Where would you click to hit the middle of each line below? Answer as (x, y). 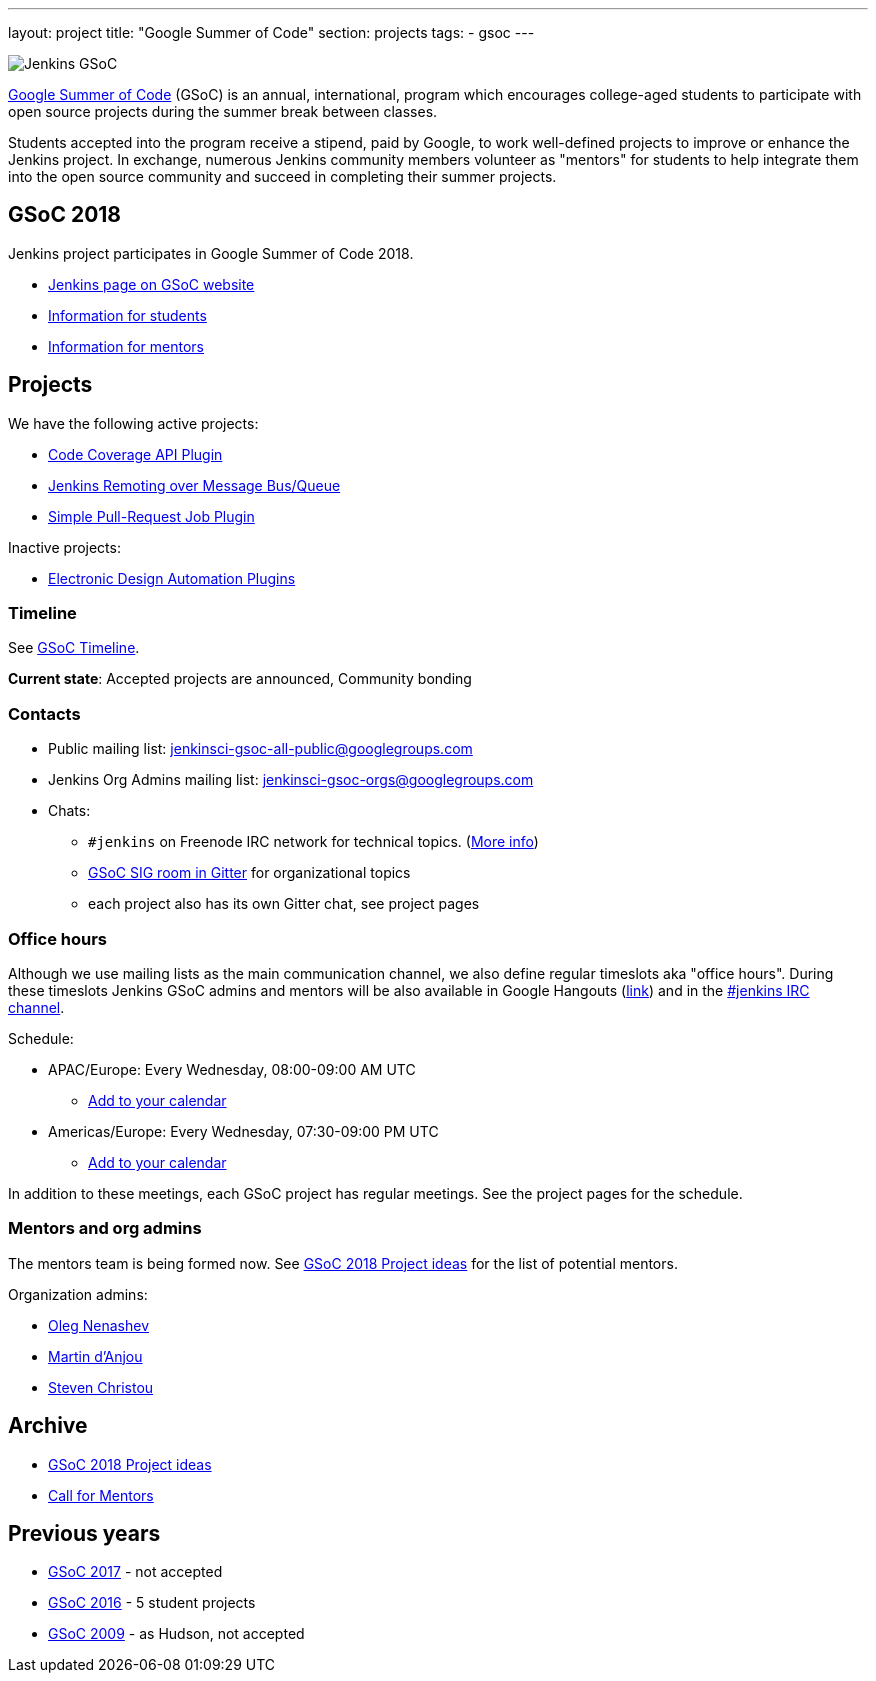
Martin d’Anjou (95, 1356)
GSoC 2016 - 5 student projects (152, 1603)
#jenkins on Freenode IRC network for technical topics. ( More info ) (313, 842)
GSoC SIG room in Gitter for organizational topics (249, 873)
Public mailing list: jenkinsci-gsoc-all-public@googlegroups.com (260, 749)
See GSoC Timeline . (74, 648)
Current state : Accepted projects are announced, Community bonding (240, 679)
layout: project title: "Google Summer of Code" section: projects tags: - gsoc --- (271, 32)
